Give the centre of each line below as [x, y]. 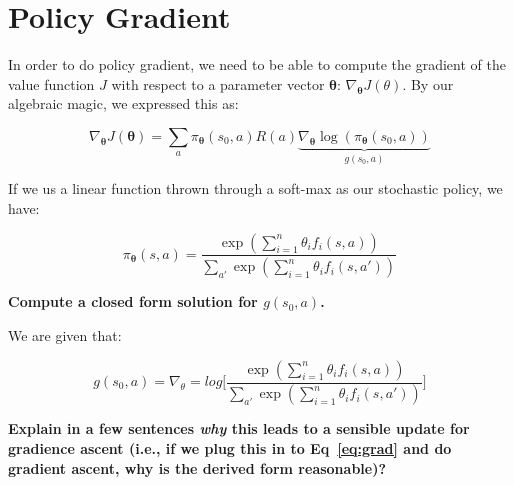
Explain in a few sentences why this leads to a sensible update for [239, 428]
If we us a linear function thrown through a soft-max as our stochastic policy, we [255, 188]
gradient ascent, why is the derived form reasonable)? [197, 467]
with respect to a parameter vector [218, 83]
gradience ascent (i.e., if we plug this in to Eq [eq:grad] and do [230, 448]
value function [51, 83]
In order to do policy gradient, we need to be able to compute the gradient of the [257, 64]
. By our [428, 83]
